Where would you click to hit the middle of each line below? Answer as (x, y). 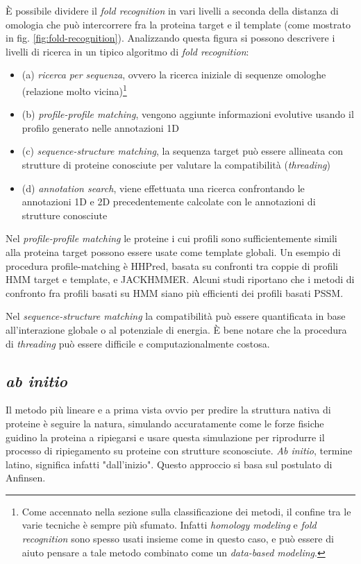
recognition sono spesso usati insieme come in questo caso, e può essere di (178, 539)
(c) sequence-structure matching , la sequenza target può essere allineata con (182, 151)
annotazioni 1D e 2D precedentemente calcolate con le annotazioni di (169, 202)
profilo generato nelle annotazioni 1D (101, 127)
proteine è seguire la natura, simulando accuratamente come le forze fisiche (165, 423)
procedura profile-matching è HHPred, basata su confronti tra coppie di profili (172, 265)
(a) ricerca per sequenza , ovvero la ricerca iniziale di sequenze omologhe (174, 75)
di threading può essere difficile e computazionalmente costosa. (138, 343)
